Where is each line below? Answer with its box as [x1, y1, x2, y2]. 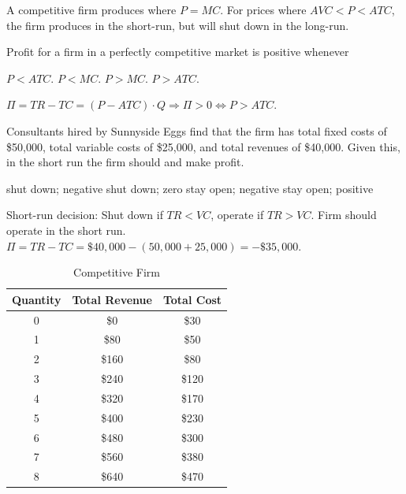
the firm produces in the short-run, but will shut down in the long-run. [6, 17, 349, 33]
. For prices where [220, 2, 307, 17]
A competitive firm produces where [6, 2, 177, 17]
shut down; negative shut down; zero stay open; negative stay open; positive [6, 180, 374, 196]
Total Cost [162, 291, 222, 307]
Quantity [12, 291, 61, 307]
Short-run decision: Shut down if [6, 206, 163, 223]
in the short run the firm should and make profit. [6, 154, 244, 170]
